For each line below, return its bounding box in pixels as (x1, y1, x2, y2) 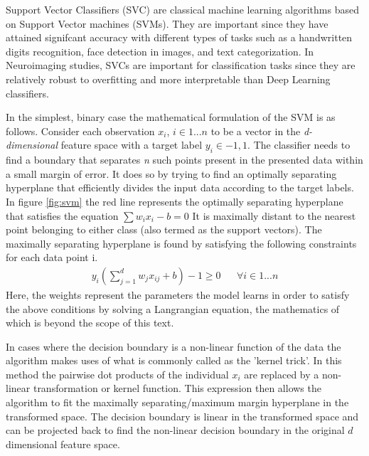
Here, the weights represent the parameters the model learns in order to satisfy (6, 287, 350, 302)
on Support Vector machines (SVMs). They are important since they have (6, 16, 328, 31)
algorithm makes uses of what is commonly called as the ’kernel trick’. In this (6, 353, 342, 368)
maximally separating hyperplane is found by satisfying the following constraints (6, 235, 357, 250)
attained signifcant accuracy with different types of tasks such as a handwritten (6, 30, 353, 45)
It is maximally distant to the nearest (192, 208, 356, 223)
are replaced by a (244, 366, 319, 381)
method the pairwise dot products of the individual (6, 366, 229, 381)
